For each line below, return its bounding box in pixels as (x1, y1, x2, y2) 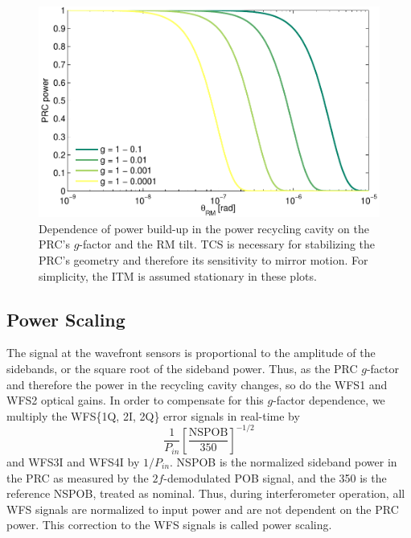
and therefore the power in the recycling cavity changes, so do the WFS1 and (6, 376, 388, 392)
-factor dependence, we (273, 392, 385, 409)
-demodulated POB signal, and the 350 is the (163, 469, 387, 486)
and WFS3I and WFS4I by (6, 453, 140, 470)
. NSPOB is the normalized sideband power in (170, 453, 397, 470)
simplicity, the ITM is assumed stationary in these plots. (39, 267, 317, 284)
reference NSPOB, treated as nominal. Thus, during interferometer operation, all (6, 485, 405, 502)
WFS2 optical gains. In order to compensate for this (6, 392, 264, 409)
